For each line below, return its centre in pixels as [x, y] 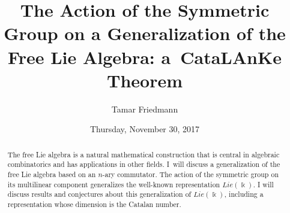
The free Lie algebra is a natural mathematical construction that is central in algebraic [143, 154]
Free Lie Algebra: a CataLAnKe [145, 57]
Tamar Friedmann [145, 109]
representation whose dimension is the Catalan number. [94, 204]
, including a [244, 194]
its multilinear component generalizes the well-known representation [114, 184]
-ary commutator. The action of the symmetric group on [191, 174]
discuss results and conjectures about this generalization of [99, 194]
